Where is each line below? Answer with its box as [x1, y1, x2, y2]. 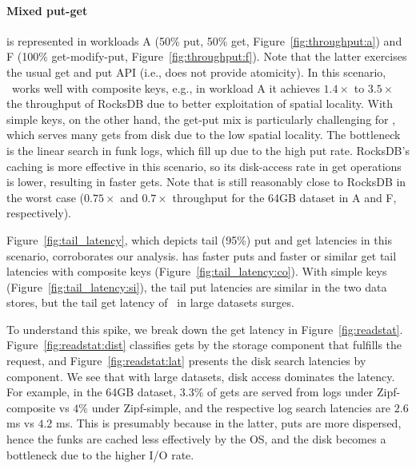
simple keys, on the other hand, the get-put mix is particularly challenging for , [6, 110, 396, 127]
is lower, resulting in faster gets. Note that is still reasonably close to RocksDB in [6, 173, 406, 190]
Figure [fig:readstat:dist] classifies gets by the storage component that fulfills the [6, 336, 402, 353]
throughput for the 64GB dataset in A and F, [172, 189, 397, 205]
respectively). [6, 205, 72, 221]
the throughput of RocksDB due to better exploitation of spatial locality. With [6, 95, 394, 112]
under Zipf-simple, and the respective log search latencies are [91, 399, 391, 415]
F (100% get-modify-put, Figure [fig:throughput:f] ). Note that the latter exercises [6, 48, 407, 65]
